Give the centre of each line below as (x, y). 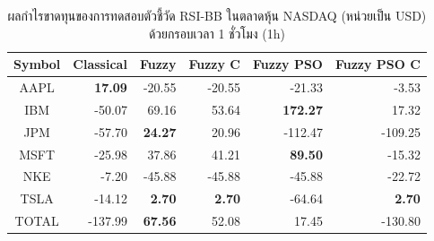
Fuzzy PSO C (378, 64)
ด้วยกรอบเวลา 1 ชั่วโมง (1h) (217, 33)
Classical (100, 64)
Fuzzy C (214, 64)
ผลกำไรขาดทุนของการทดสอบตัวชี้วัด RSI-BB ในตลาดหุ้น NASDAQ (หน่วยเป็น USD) (217, 15)
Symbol (37, 64)
